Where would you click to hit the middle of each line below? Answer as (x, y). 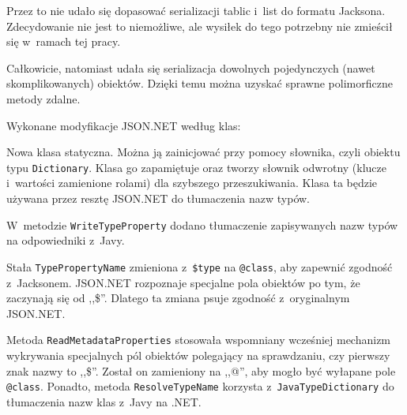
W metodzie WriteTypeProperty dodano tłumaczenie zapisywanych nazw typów (202, 224)
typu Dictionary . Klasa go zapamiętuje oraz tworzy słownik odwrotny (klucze (197, 167)
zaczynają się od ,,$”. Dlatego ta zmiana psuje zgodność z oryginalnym (178, 298)
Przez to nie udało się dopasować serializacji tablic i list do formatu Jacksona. (196, 10)
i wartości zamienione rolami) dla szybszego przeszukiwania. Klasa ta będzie (192, 183)
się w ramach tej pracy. (64, 41)
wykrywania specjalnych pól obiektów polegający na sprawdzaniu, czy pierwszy (198, 355)
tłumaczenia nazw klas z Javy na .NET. (104, 401)
